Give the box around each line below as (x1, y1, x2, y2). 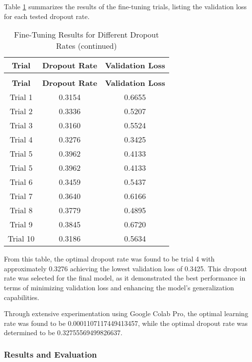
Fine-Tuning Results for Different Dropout (14, 29, 159, 40)
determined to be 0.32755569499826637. (4, 327, 123, 338)
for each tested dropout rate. (4, 11, 90, 21)
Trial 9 (10, 219, 33, 230)
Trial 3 (10, 120, 33, 131)
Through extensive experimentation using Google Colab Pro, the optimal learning (4, 308, 249, 319)
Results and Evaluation (4, 348, 97, 360)
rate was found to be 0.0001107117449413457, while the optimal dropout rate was (4, 318, 248, 328)
